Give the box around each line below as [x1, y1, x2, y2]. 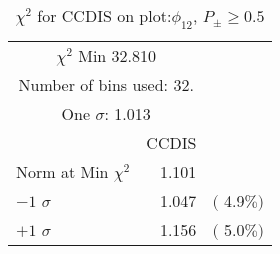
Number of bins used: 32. [18, 73, 194, 97]
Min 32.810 [78, 44, 157, 68]
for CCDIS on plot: [37, 4, 172, 27]
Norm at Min [16, 160, 109, 184]
